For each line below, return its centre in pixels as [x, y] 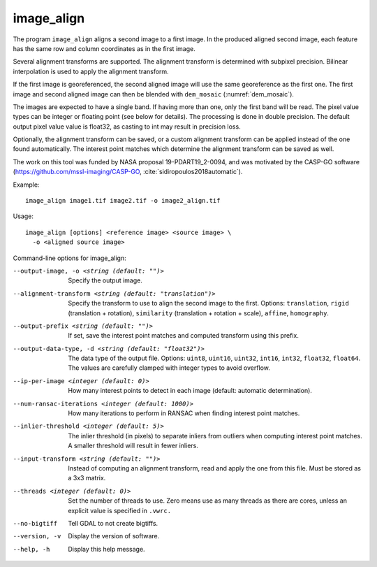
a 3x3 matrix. [87, 478]
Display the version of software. [114, 536]
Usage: [23, 216]
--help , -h [31, 549]
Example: [26, 185]
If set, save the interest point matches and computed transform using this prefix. [184, 336]
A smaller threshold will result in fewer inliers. [133, 446]
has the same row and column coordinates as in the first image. [104, 48]
